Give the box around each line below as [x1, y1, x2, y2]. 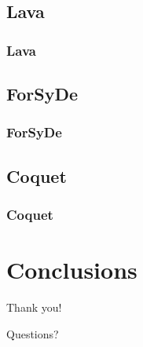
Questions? [6, 325, 59, 342]
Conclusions [6, 254, 137, 286]
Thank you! [6, 299, 62, 315]
